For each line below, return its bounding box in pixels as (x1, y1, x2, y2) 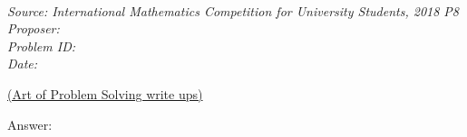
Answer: (7, 114, 53, 133)
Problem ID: (7, 36, 76, 55)
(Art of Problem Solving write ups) (7, 84, 203, 103)
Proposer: (7, 19, 60, 38)
